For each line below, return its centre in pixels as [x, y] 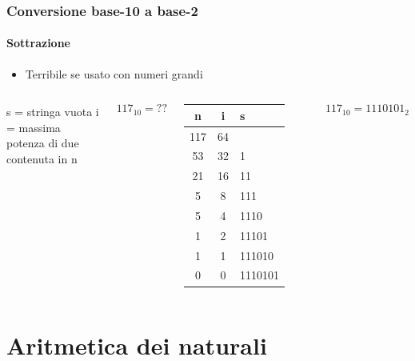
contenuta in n [42, 159]
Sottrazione [38, 43]
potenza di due [43, 143]
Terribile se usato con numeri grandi [114, 73]
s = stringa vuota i [53, 112]
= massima [34, 127]
